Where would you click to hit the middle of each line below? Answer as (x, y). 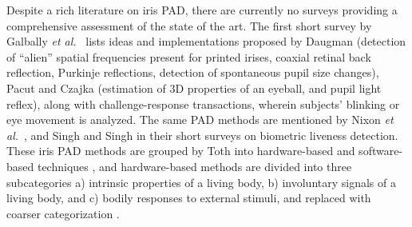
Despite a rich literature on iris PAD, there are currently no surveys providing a (202, 10)
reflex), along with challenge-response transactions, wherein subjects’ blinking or (203, 104)
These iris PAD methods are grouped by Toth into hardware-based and (181, 151)
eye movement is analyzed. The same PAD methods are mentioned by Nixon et (200, 119)
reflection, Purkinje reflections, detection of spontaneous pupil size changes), (193, 72)
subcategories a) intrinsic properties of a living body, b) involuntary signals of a (201, 182)
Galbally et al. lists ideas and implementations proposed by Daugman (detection (206, 41)
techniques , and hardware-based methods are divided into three (194, 166)
